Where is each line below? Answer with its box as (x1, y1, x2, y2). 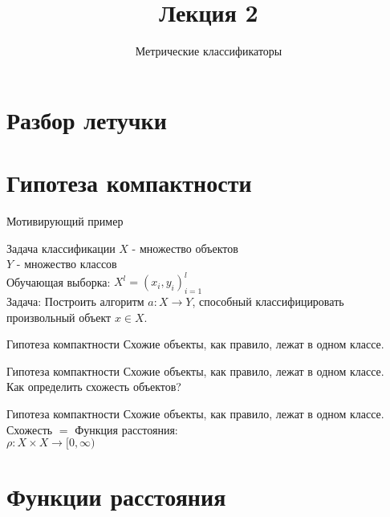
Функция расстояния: (75, 421, 178, 438)
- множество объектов (132, 239, 238, 256)
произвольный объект (6, 308, 112, 325)
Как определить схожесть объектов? (6, 378, 181, 395)
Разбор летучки (6, 103, 167, 136)
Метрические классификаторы (135, 43, 282, 59)
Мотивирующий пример (6, 213, 124, 230)
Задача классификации (6, 239, 116, 256)
